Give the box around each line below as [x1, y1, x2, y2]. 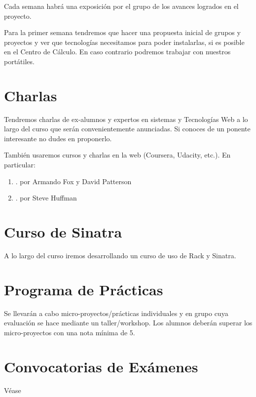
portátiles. [4, 56, 35, 66]
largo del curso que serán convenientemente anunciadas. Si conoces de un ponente [4, 123, 251, 134]
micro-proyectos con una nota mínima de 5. [4, 327, 135, 337]
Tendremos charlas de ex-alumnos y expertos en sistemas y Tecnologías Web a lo [4, 114, 248, 124]
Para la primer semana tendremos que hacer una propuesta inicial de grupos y [4, 27, 241, 38]
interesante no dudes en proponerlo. [4, 133, 112, 143]
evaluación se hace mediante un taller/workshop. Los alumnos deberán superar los [4, 318, 253, 328]
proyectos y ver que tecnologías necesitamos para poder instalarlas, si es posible [4, 37, 245, 47]
